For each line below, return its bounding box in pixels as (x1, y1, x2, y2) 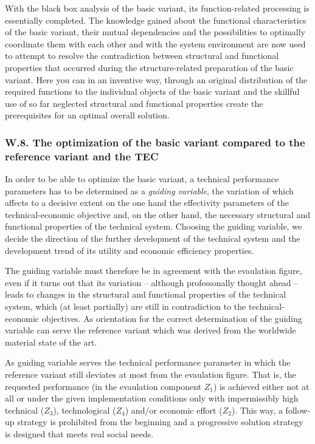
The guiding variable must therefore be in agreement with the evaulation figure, (5, 264, 302, 277)
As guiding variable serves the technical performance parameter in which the (5, 356, 291, 369)
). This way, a (231, 403, 283, 416)
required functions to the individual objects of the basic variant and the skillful (5, 85, 300, 98)
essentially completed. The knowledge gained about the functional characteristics (5, 13, 306, 26)
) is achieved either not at (213, 380, 310, 392)
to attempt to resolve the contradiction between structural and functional (5, 49, 279, 62)
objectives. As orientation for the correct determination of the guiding (41, 312, 302, 324)
